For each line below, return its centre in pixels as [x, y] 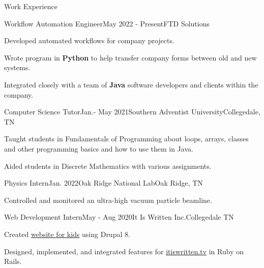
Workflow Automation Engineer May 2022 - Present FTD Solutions [107, 23]
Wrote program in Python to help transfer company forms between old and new [130, 57]
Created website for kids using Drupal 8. [67, 234]
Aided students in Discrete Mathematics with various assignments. [108, 166]
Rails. [13, 261]
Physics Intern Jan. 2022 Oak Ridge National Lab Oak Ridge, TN [104, 183]
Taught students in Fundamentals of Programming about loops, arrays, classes [126, 139]
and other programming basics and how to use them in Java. [99, 148]
